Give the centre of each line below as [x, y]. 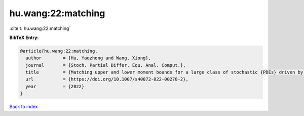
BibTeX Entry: [24, 37]
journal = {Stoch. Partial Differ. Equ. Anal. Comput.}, [106, 65]
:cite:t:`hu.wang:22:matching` [40, 28]
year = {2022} [55, 86]
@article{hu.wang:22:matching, [59, 51]
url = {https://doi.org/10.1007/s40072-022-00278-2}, [107, 79]
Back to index [24, 107]
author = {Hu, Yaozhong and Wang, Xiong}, [88, 58]
